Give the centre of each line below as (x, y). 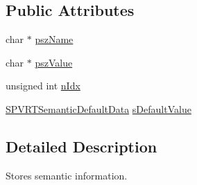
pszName (54, 39)
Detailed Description (82, 146)
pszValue (54, 62)
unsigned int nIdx (43, 86)
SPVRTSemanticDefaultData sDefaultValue (98, 108)
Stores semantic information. (67, 175)
